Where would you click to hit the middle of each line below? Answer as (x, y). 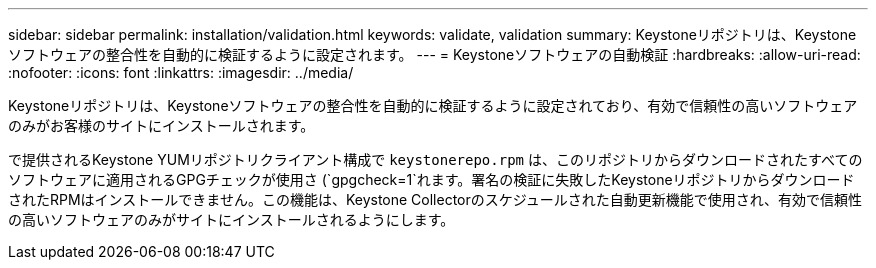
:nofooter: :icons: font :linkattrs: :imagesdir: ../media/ (181, 72)
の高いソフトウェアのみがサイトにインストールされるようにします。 (231, 219)
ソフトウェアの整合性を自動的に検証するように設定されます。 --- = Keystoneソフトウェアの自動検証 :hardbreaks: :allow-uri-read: (434, 54)
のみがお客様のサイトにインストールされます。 (161, 125)
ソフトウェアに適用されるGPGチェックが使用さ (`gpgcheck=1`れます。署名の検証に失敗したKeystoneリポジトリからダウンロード (431, 179)
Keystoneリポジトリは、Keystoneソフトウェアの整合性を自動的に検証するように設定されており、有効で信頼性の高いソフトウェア (433, 105)
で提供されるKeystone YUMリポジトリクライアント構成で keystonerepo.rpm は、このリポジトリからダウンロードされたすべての (435, 159)
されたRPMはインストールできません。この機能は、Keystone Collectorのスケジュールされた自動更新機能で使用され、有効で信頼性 (435, 199)
